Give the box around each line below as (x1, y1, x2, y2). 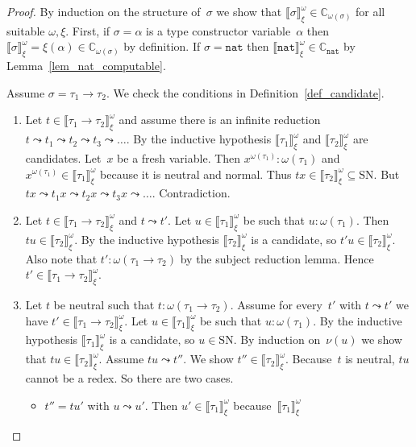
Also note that (25, 250, 98, 267)
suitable (6, 22, 45, 39)
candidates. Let (25, 149, 102, 166)
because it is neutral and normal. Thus (100, 165, 292, 182)
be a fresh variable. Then (117, 149, 241, 166)
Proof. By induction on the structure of (6, 3, 201, 19)
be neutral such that (53, 296, 155, 312)
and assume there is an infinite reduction (119, 111, 321, 128)
